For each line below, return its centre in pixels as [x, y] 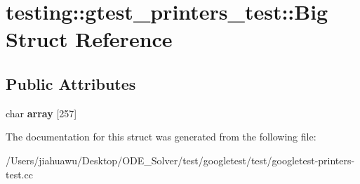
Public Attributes [71, 83]
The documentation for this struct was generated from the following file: [161, 137]
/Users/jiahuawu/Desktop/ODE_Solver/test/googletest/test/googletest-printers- [180, 160]
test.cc [19, 174]
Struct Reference [89, 39]
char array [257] [41, 113]
